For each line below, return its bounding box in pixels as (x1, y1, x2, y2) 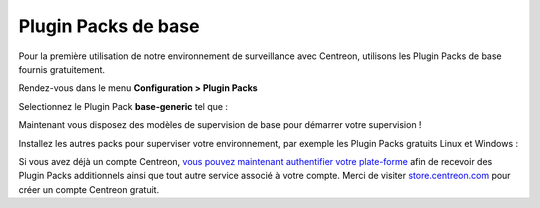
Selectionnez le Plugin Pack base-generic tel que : (18, 100, 229, 112)
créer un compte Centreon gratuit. (18, 183, 160, 195)
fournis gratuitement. (18, 63, 105, 75)
